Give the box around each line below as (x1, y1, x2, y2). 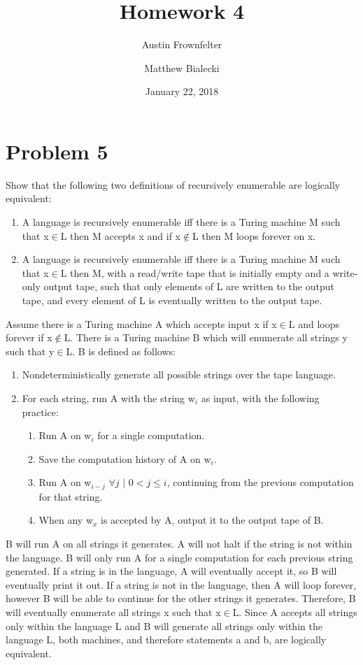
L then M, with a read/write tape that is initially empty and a (60, 265, 329, 280)
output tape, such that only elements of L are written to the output (43, 279, 334, 294)
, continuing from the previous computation (166, 475, 354, 489)
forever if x (6, 330, 52, 345)
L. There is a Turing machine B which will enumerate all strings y (64, 330, 348, 345)
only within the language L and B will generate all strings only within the (6, 618, 322, 633)
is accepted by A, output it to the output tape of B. (101, 513, 324, 527)
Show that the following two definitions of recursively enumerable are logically (6, 177, 341, 192)
